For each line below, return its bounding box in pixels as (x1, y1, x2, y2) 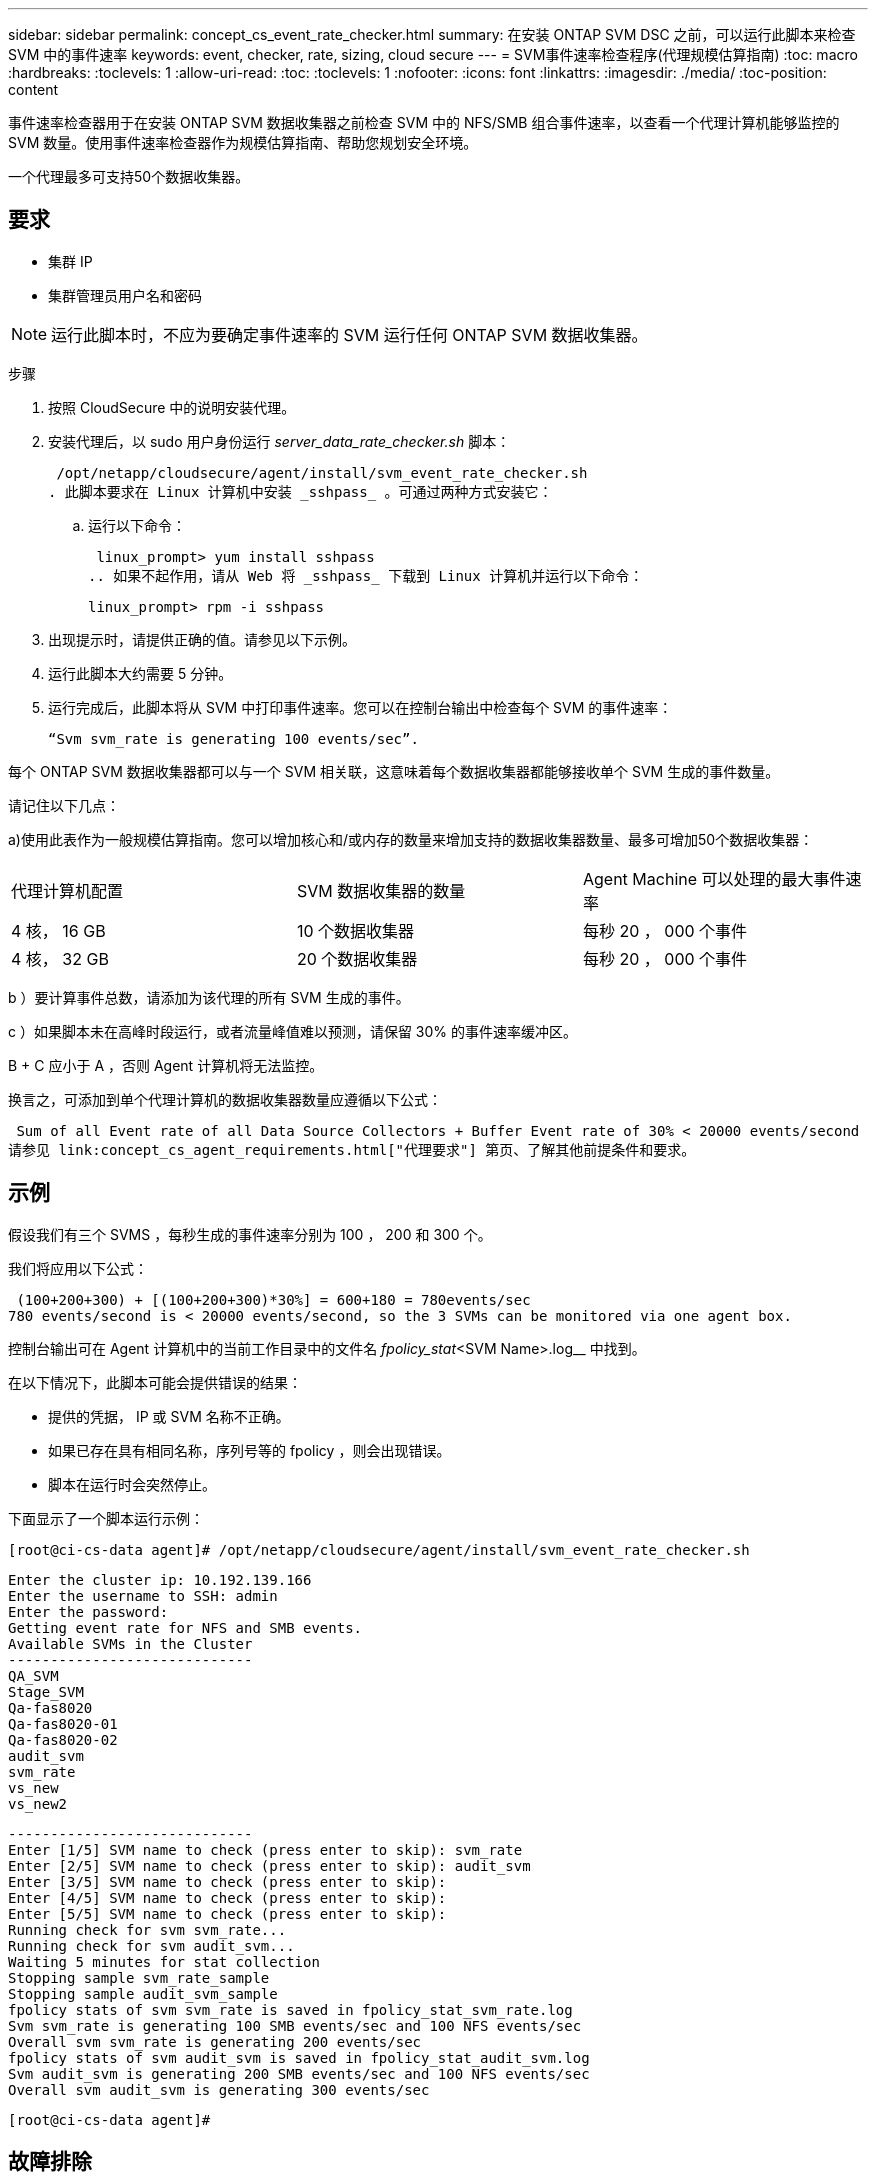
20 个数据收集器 (296, 948, 418, 969)
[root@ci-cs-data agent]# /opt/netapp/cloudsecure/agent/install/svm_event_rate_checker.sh (8, 1541, 750, 1558)
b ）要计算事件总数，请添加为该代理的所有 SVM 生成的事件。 (8, 988, 410, 1006)
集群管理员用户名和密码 (48, 286, 202, 304)
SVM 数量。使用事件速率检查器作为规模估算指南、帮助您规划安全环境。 (8, 134, 478, 151)
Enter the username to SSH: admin (8, 1587, 278, 1604)
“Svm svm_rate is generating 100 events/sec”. (48, 730, 419, 747)
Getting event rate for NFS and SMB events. (8, 1619, 363, 1636)
